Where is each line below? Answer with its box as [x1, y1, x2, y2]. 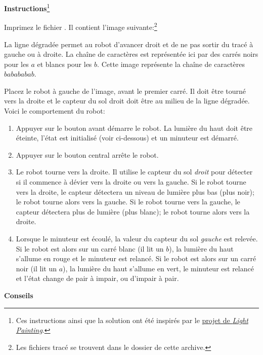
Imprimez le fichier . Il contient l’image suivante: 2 [4, 20, 157, 32]
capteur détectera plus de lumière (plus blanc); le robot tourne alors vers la [16, 206, 250, 217]
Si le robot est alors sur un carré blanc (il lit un [16, 243, 164, 254]
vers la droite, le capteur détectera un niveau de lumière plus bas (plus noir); [16, 186, 254, 197]
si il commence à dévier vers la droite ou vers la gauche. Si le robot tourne [16, 176, 246, 187]
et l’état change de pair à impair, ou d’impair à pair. [16, 273, 179, 283]
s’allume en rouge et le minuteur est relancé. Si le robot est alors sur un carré [16, 253, 256, 264]
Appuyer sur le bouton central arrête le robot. [16, 149, 159, 160]
